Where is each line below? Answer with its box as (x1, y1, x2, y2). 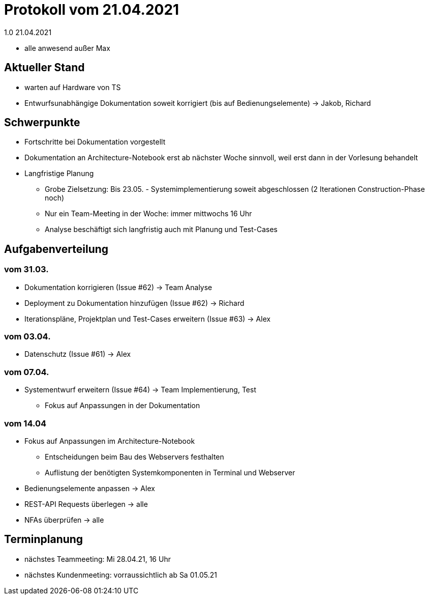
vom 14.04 (4, 418, 46, 429)
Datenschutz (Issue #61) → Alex (24, 350, 131, 359)
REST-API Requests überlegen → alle (24, 499, 148, 508)
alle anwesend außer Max (24, 43, 110, 52)
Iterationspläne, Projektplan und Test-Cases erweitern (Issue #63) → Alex (24, 314, 271, 323)
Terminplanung (4, 533, 83, 546)
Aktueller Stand (4, 61, 85, 74)
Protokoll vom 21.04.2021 (4, 1, 179, 18)
